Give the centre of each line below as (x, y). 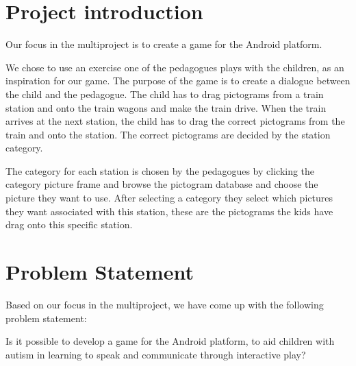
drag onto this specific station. (69, 224)
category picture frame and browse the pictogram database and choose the (162, 184)
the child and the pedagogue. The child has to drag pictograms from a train (165, 94)
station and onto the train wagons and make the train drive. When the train (166, 107)
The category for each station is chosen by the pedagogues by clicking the (160, 170)
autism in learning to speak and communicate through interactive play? (156, 354)
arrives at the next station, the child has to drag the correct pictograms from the (175, 121)
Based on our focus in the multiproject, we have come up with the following (165, 304)
